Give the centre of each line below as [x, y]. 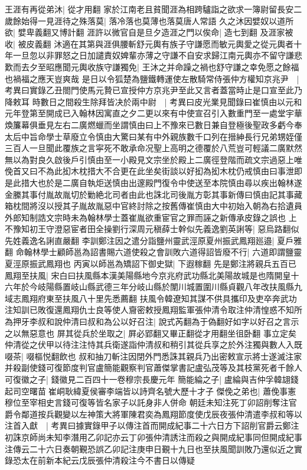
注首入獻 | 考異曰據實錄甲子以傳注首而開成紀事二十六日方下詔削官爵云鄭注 [152, 425]
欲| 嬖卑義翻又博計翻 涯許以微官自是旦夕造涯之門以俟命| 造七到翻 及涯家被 [149, 32]
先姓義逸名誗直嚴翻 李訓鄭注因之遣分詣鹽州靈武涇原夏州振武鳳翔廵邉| [140, 240]
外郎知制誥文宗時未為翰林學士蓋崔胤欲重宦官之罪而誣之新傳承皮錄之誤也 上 [151, 217]
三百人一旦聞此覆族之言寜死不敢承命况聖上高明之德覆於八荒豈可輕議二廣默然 [153, 148]
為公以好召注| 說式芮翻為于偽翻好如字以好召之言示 [201, 322]
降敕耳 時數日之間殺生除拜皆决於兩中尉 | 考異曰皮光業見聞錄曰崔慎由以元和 [153, 101]
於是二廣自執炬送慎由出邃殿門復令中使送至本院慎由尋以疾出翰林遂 [174, 182]
